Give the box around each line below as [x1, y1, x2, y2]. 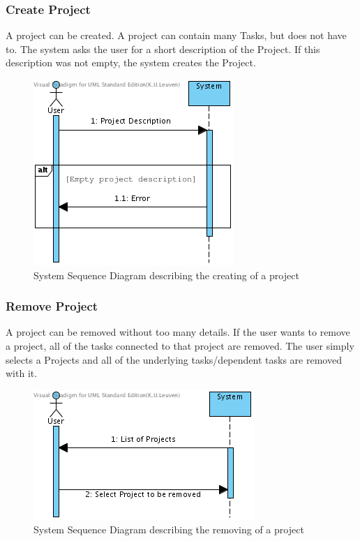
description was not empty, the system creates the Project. [6, 55, 256, 70]
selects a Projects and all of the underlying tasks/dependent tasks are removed [6, 352, 342, 366]
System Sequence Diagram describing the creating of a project [33, 267, 299, 282]
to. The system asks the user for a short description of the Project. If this [6, 41, 320, 56]
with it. [6, 366, 38, 380]
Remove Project [6, 297, 98, 315]
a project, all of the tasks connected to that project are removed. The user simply [6, 339, 354, 353]
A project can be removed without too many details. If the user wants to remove [6, 325, 350, 339]
